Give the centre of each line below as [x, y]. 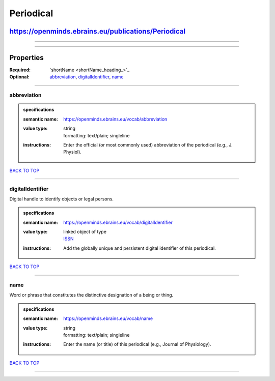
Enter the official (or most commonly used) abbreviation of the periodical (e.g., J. [148, 144]
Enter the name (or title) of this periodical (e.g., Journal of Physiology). [137, 344]
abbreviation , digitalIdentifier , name [87, 77]
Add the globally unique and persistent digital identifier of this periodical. [140, 248]
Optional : [20, 77]
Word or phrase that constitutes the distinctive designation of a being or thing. [91, 295]
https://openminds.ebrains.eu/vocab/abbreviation [115, 119]
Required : [20, 70]
